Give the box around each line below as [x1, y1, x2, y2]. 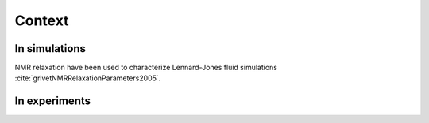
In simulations [14, 42, 87, 55]
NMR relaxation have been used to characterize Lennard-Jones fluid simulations [14, 63, 278, 73]
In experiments [14, 95, 91, 108]
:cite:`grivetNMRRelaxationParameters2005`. [14, 73, 161, 83]
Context [14, 12, 69, 29]
